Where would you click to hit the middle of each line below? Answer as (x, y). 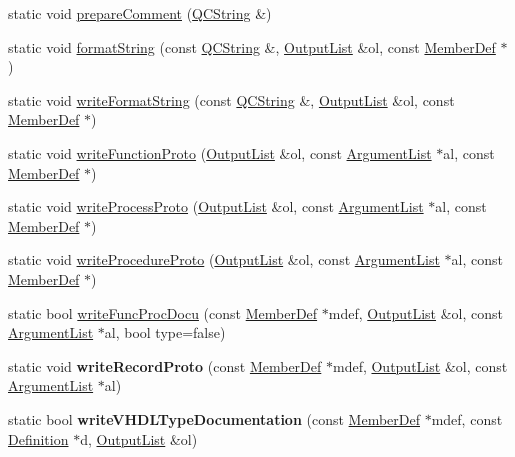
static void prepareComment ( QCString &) (140, 13)
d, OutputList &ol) (139, 438)
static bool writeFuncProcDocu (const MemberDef (163, 312)
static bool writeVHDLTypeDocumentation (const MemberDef (214, 418)
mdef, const (467, 418)
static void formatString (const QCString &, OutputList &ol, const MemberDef (252, 46)
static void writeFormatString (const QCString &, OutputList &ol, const (231, 99)
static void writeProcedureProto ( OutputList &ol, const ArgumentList (224, 259)
